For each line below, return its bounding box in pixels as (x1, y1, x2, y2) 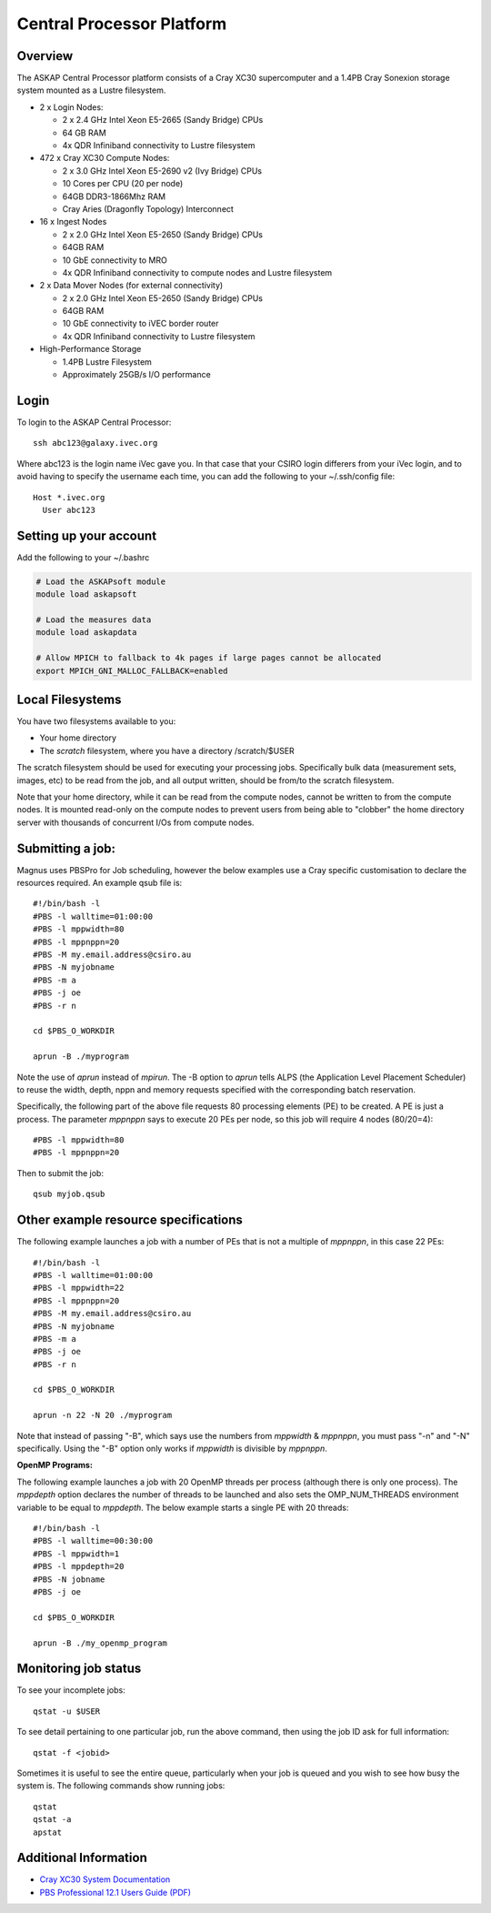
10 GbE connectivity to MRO (62, 255, 167, 266)
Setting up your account (16, 528, 157, 543)
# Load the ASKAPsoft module (35, 576, 166, 587)
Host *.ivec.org (33, 492, 105, 502)
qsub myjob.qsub (33, 1189, 105, 1200)
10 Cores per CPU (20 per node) (62, 178, 184, 189)
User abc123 (42, 505, 95, 515)
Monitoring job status (16, 1661, 142, 1676)
